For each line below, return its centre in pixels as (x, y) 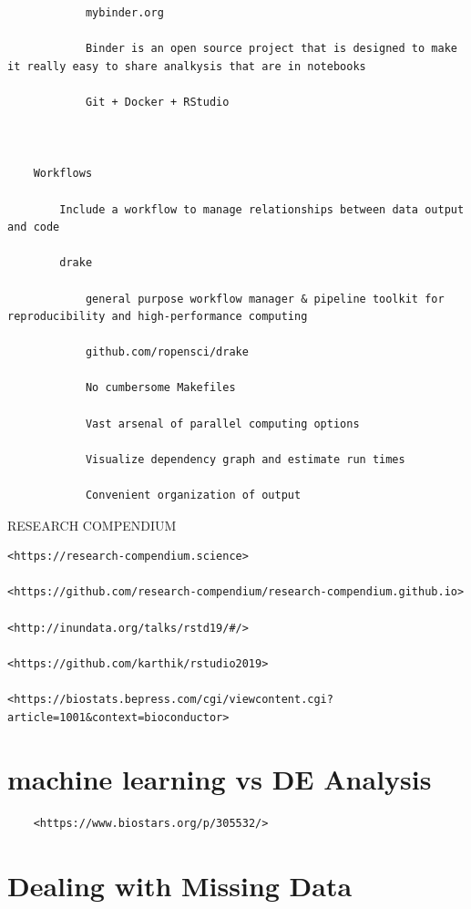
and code (34, 227)
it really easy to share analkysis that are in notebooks (187, 66)
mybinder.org (124, 13)
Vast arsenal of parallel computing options (222, 424)
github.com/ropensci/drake (167, 352)
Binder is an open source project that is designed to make (271, 49)
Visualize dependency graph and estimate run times (245, 459)
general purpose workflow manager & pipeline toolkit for (265, 299)
